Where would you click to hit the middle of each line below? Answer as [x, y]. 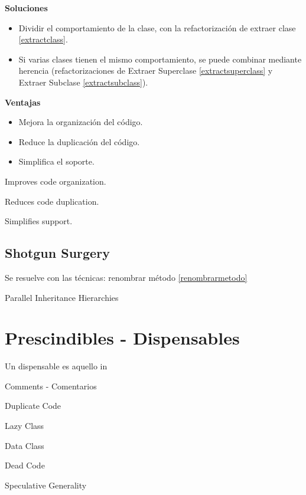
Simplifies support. [39, 221]
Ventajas [23, 102]
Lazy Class [25, 426]
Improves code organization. [56, 181]
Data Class [25, 445]
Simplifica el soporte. [56, 161]
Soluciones [26, 8]
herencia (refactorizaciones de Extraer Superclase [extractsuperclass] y [146, 71]
